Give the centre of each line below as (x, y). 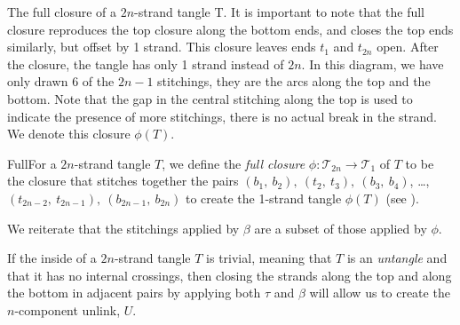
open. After (408, 47)
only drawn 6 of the (61, 81)
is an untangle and (397, 258)
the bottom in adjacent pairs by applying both (134, 293)
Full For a (32, 163)
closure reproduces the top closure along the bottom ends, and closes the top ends (230, 29)
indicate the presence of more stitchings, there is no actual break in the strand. (222, 116)
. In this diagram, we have (373, 63)
